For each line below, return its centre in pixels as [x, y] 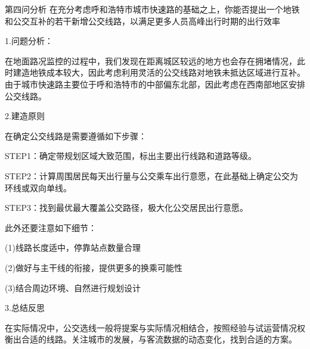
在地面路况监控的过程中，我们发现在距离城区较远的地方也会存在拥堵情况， [151, 60]
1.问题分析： [29, 41]
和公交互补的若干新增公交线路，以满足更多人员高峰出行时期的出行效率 [142, 21]
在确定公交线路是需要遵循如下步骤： [76, 135]
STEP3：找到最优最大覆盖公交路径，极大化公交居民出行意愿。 [126, 208]
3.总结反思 [25, 308]
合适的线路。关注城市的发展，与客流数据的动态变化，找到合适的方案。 [159, 339]
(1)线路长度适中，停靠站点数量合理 [73, 247]
